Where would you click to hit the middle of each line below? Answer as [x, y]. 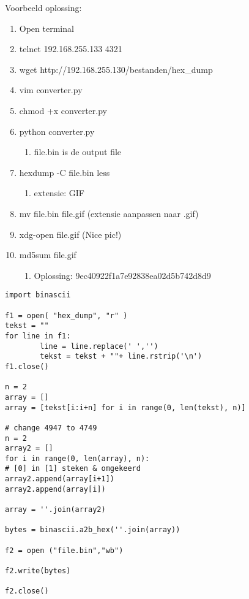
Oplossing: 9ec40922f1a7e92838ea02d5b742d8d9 [122, 275]
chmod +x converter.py [63, 110]
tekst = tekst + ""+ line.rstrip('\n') [121, 357]
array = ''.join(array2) [55, 510]
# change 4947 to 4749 [51, 428]
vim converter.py [51, 90]
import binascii [38, 295]
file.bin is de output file [78, 152]
